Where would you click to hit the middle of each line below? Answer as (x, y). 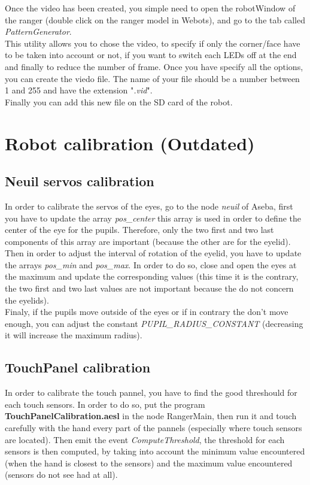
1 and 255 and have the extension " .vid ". (79, 90)
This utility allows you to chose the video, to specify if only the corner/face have (153, 43)
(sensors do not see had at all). (61, 475)
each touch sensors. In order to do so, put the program (105, 404)
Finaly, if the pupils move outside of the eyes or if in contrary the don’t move (147, 312)
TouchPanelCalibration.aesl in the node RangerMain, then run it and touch (151, 416)
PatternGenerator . (38, 31)
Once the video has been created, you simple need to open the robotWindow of (150, 8)
